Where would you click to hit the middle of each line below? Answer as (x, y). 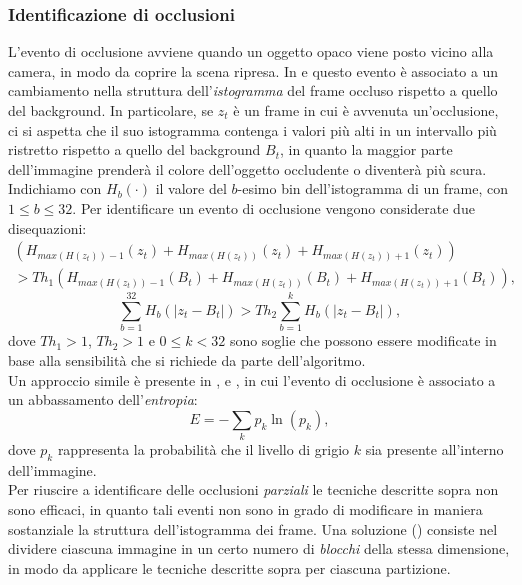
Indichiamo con (55, 188)
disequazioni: (47, 227)
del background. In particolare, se (111, 110)
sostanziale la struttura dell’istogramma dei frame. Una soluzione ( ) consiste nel (253, 528)
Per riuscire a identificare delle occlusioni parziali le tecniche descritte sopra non (253, 489)
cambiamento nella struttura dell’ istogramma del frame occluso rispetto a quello (253, 90)
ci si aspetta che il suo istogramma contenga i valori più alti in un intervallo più (252, 129)
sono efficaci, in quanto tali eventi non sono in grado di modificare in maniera (245, 509)
